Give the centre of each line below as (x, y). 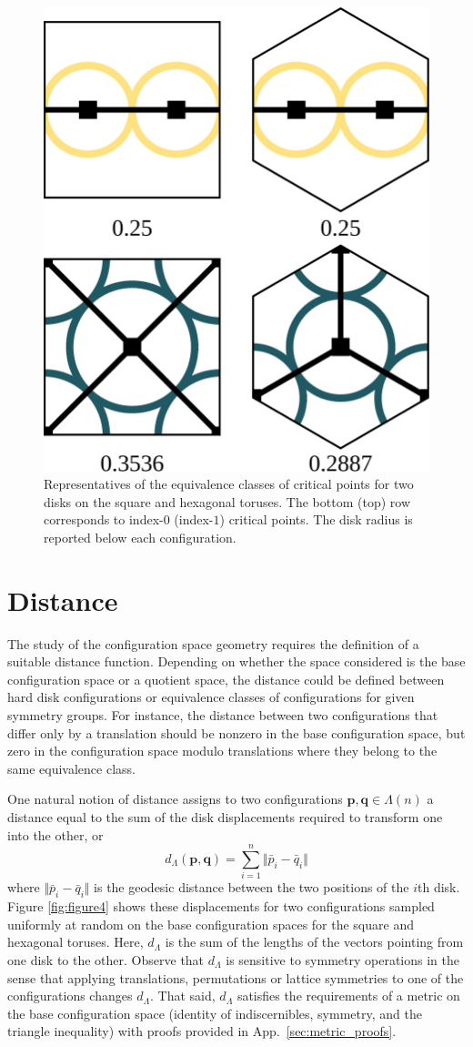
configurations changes (70, 996)
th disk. (439, 887)
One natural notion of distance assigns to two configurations (175, 799)
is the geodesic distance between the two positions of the (252, 887)
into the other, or (55, 834)
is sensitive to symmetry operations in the (342, 959)
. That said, (183, 996)
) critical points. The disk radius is (316, 519)
